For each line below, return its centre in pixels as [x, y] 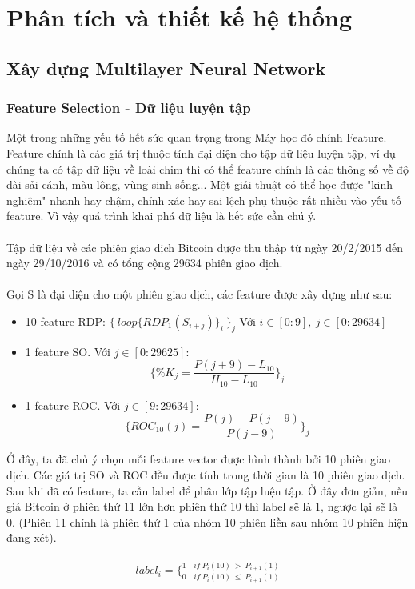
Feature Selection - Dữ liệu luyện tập [129, 108]
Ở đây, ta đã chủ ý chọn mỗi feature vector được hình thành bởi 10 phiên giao [199, 459]
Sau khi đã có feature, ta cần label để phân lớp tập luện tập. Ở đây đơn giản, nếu [207, 490]
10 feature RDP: [65, 321]
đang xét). [32, 537]
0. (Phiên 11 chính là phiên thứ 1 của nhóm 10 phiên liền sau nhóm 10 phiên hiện [207, 521]
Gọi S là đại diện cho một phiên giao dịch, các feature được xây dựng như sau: [200, 294]
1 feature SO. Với [68, 351]
